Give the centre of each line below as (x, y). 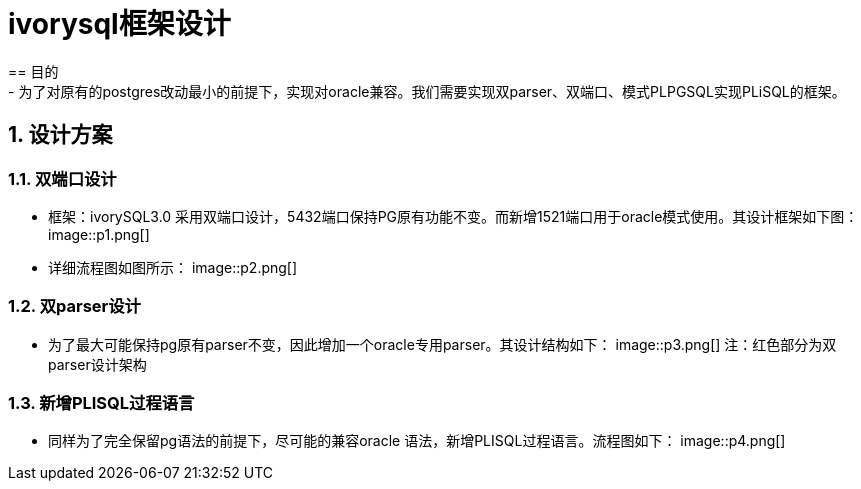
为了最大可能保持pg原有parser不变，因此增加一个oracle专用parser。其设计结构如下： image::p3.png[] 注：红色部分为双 (442, 344)
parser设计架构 (97, 364)
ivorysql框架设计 (119, 24)
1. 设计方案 (60, 135)
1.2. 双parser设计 (74, 306)
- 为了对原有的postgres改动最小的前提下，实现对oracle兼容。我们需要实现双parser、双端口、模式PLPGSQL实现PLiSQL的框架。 (427, 91)
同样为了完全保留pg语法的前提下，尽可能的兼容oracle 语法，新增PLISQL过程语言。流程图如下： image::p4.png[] (417, 441)
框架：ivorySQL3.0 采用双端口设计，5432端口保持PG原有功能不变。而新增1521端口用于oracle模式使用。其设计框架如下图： (453, 216)
